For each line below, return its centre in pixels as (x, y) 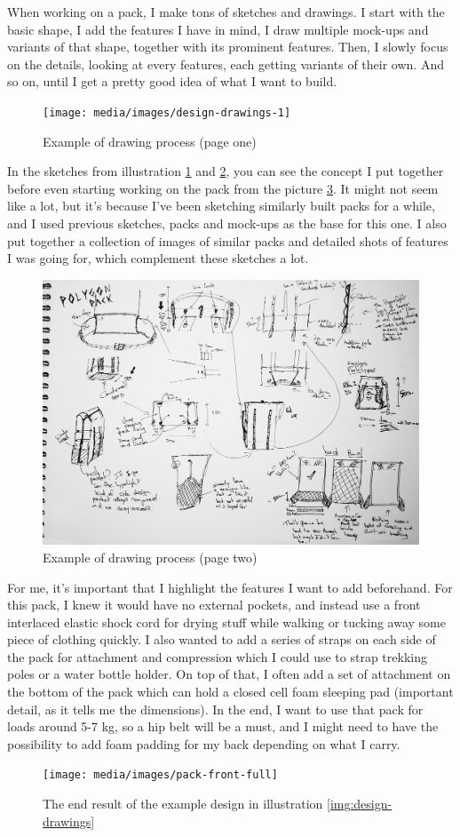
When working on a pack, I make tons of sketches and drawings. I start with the (226, 12)
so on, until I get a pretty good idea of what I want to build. (172, 81)
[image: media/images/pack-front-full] (160, 775)
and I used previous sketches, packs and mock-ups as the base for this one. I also (227, 223)
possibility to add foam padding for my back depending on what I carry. (204, 743)
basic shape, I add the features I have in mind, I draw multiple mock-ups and (218, 29)
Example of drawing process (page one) (150, 141)
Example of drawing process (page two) (150, 557)
